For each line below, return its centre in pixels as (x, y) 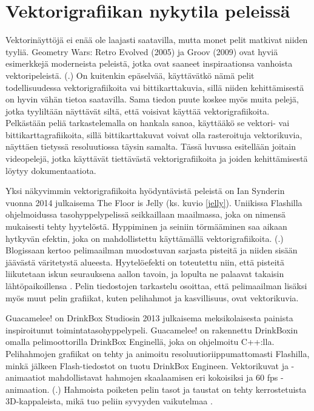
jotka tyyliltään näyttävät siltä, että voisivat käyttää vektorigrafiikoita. (138, 111)
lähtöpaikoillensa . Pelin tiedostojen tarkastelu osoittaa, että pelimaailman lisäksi (156, 286)
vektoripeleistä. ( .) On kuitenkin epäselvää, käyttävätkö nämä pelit (130, 75)
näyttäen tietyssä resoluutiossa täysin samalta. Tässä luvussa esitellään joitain (151, 146)
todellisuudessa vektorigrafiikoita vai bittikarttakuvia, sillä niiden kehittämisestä (155, 87)
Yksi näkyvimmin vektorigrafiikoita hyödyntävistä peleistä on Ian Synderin (145, 191)
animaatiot (26, 377)
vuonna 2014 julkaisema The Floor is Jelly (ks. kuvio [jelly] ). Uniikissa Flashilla (154, 202)
